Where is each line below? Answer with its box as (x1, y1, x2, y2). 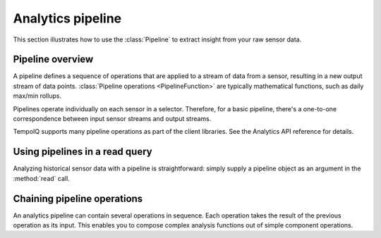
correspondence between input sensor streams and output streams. (13, 115, 212, 123)
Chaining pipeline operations (13, 192, 143, 204)
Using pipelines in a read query (13, 146, 152, 158)
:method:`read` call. (13, 174, 70, 182)
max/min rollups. (13, 92, 62, 100)
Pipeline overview (13, 54, 94, 65)
